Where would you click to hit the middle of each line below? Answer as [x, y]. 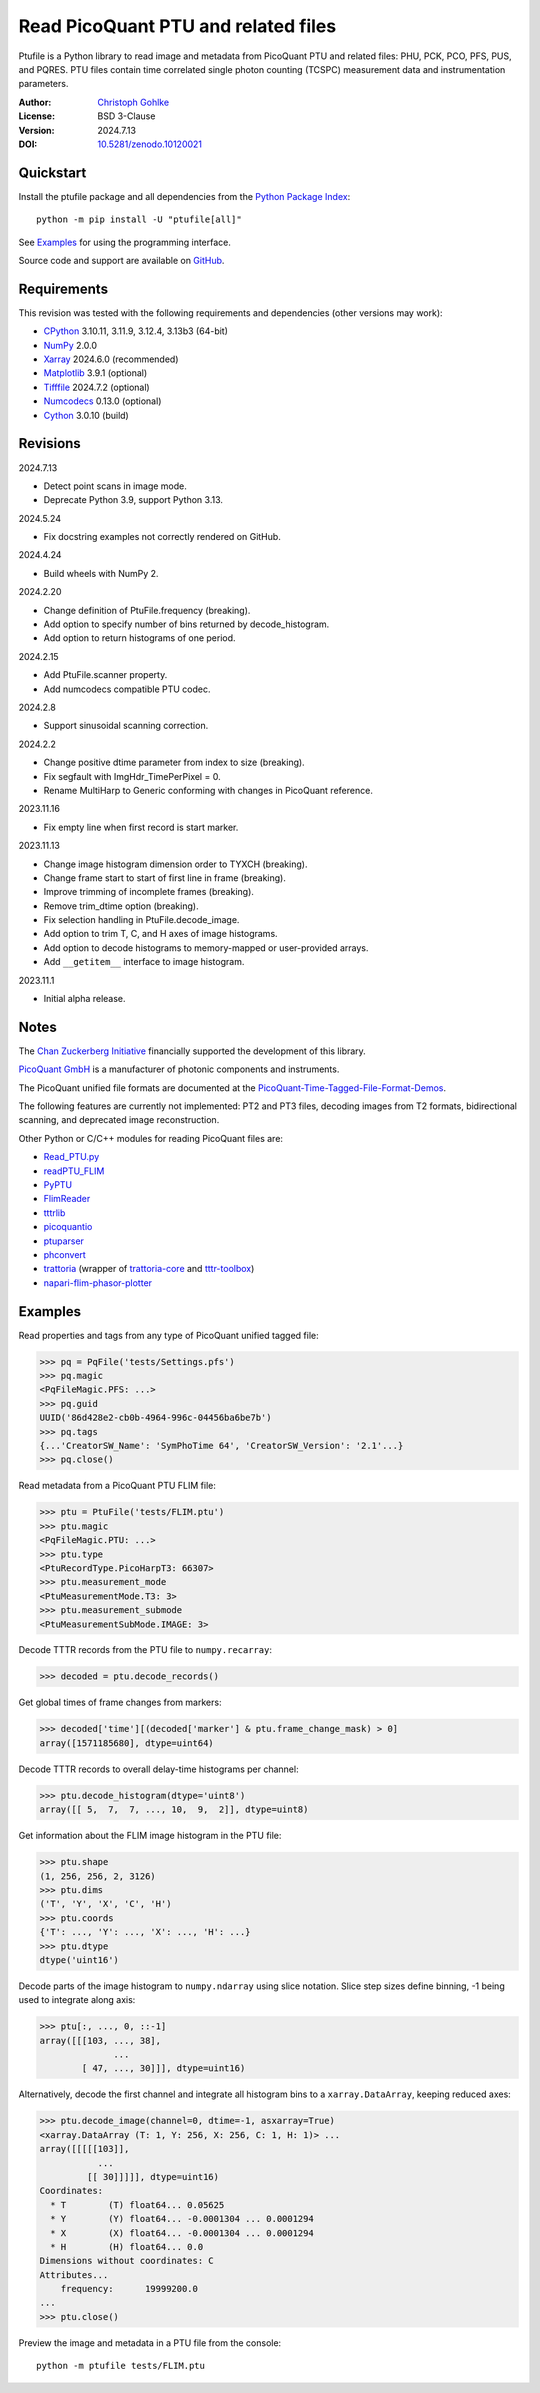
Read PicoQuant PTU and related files [177, 26]
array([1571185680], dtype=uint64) [126, 1743]
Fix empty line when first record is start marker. [141, 827]
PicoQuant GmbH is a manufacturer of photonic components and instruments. [179, 1069]
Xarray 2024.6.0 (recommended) [111, 359]
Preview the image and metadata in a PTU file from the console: [150, 2342]
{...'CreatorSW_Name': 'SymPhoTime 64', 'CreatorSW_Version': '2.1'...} [221, 1446]
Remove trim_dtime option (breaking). [121, 906]
